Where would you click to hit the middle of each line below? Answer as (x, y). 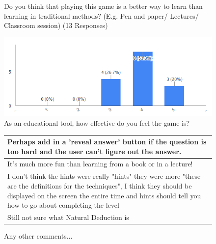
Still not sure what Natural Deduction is (68, 217)
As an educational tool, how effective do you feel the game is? (97, 122)
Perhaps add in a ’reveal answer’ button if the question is (107, 142)
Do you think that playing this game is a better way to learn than (103, 6)
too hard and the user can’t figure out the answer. (94, 151)
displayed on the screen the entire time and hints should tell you (104, 195)
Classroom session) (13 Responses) (56, 25)
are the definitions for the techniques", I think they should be (100, 185)
